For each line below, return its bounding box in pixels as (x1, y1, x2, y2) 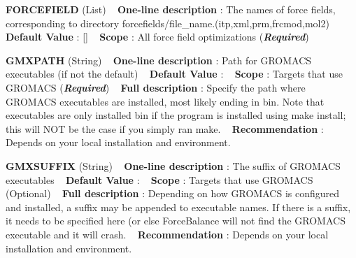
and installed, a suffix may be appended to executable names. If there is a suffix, (6, 199, 351, 214)
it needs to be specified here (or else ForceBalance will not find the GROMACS (6, 213, 346, 228)
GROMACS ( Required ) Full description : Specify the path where (6, 80, 306, 94)
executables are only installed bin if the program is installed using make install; (6, 108, 346, 122)
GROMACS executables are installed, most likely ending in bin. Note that (6, 94, 325, 108)
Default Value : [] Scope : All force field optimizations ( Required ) (6, 29, 309, 44)
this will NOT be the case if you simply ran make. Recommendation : (6, 121, 324, 136)
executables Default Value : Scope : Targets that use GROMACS (6, 172, 313, 187)
